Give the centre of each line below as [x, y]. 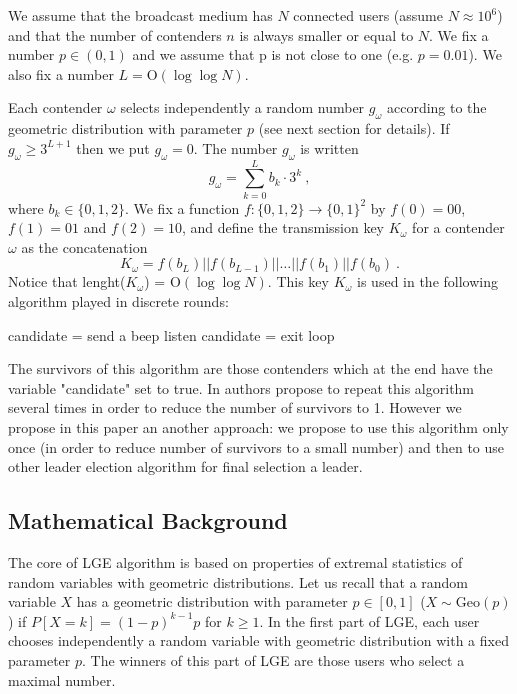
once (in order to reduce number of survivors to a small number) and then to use [256, 446]
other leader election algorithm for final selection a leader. [185, 466]
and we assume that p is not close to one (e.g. [273, 54]
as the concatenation [84, 246]
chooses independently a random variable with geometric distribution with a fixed [258, 640]
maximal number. [62, 679]
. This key [298, 281]
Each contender [55, 107]
